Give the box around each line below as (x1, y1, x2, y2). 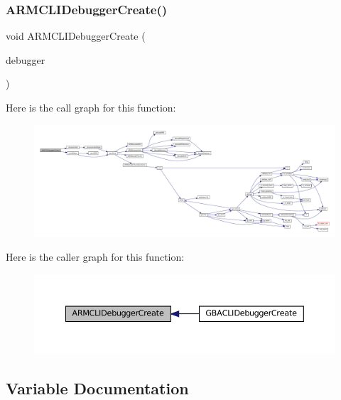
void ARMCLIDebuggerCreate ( (6, 28, 146, 43)
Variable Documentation (6, 377, 189, 399)
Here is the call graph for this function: (6, 100, 176, 114)
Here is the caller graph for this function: (6, 249, 185, 264)
